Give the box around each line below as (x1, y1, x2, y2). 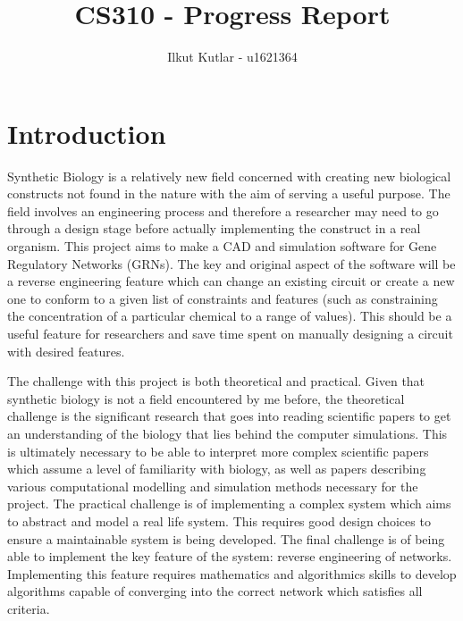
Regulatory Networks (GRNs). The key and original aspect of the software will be (7, 254, 456, 273)
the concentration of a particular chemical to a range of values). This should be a (7, 306, 452, 325)
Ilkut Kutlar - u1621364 (167, 47, 298, 66)
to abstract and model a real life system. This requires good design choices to (7, 511, 431, 530)
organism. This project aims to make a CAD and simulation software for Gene (7, 237, 437, 256)
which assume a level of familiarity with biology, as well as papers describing (7, 459, 426, 478)
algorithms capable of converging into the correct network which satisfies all (7, 582, 423, 600)
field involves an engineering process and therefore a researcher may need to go (7, 201, 439, 220)
